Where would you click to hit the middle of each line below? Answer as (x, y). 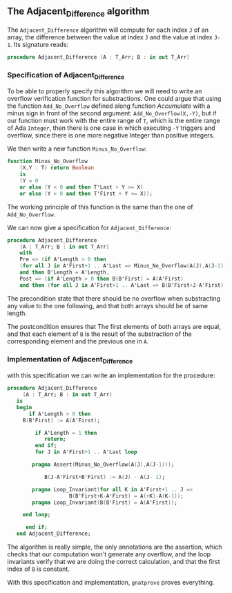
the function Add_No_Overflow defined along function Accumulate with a (109, 106)
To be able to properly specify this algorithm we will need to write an (105, 91)
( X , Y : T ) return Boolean (57, 168)
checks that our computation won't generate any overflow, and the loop (109, 554)
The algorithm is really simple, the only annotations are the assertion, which (115, 547)
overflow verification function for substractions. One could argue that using (114, 99)
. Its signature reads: (39, 45)
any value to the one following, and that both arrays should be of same (108, 305)
